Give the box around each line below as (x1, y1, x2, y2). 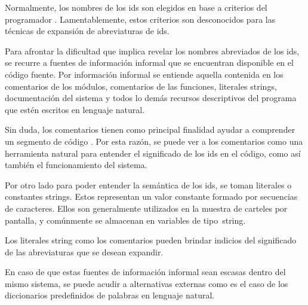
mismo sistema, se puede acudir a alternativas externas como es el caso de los (5, 277, 288, 289)
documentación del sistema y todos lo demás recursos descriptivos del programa (5, 91, 297, 104)
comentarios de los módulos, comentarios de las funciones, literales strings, (5, 80, 277, 92)
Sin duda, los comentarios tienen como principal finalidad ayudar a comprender (5, 123, 295, 136)
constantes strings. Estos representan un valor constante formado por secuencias (5, 190, 298, 203)
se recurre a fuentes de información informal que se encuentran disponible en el (5, 56, 294, 69)
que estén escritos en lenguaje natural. (5, 103, 145, 115)
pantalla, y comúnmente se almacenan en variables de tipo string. (5, 213, 246, 226)
